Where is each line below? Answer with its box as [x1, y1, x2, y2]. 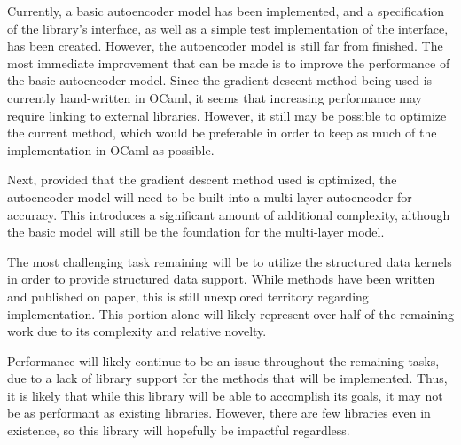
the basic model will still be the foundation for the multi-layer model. [7, 222, 385, 241]
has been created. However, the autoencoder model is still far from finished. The [7, 36, 443, 55]
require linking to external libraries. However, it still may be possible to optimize [7, 105, 447, 124]
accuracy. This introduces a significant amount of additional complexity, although [7, 205, 450, 223]
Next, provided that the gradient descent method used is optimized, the [7, 170, 397, 189]
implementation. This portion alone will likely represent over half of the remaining [7, 304, 454, 323]
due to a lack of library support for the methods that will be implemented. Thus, [7, 369, 448, 387]
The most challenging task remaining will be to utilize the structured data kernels [7, 252, 452, 270]
